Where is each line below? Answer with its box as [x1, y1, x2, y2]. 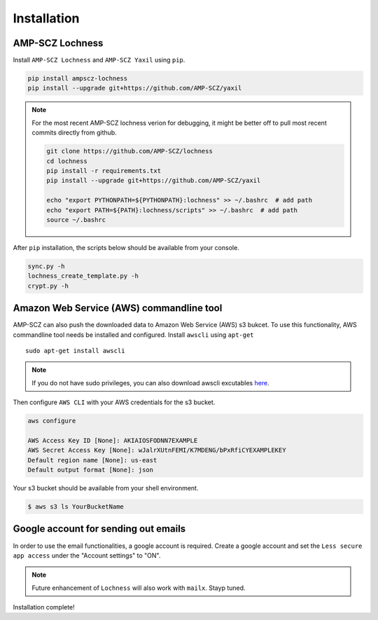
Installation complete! [13, 603, 75, 612]
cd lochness [46, 157, 87, 165]
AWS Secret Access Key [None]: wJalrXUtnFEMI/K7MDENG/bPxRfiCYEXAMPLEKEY [27, 446, 286, 455]
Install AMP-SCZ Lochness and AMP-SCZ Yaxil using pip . [13, 56, 185, 64]
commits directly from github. [31, 128, 117, 137]
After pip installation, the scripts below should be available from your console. [13, 243, 239, 252]
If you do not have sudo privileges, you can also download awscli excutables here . [31, 378, 269, 387]
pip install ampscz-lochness [27, 74, 128, 83]
